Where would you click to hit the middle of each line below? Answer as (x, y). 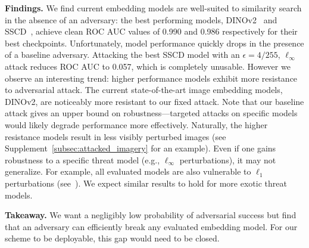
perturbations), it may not (228, 159)
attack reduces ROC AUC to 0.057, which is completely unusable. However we (148, 66)
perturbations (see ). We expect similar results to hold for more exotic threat (146, 183)
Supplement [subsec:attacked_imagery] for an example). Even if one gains (141, 148)
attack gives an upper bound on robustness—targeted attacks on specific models (151, 113)
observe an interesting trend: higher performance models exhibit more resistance (151, 78)
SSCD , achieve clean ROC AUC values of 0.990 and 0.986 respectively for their (151, 31)
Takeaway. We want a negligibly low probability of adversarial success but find (151, 215)
